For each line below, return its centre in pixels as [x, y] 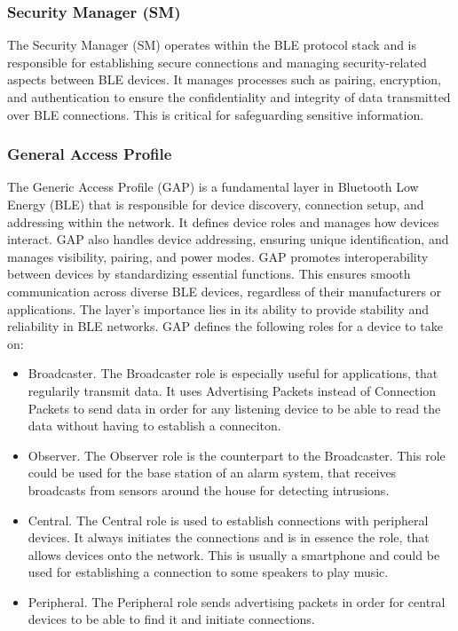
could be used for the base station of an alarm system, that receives [212, 473]
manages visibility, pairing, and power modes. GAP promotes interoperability [218, 256]
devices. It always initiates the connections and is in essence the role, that [229, 537]
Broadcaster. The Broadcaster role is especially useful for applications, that [233, 373]
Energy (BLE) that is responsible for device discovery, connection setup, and [216, 204]
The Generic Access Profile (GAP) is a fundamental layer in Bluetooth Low [213, 187]
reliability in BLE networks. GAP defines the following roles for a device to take [225, 326]
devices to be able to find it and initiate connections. [171, 619]
